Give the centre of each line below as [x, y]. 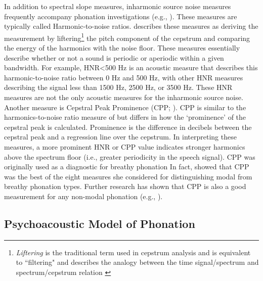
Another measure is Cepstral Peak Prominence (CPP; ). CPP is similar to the [125, 107]
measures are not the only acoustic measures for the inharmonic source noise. [124, 97]
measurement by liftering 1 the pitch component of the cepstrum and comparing [127, 37]
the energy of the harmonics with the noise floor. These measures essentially [122, 48]
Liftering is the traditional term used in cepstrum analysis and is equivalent [133, 252]
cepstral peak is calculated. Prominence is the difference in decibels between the [128, 127]
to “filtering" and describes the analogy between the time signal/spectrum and [137, 262]
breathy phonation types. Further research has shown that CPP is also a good [125, 186]
